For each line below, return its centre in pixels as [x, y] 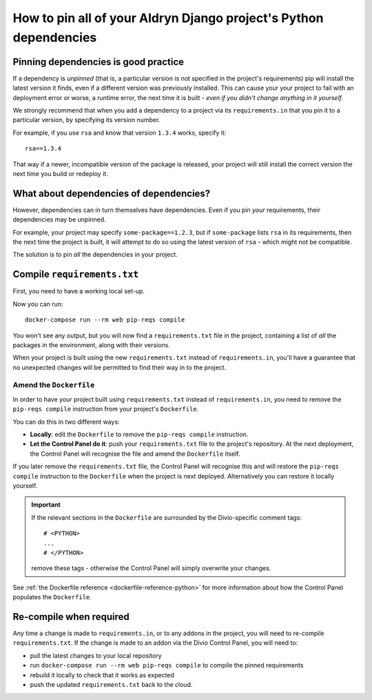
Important [46, 505]
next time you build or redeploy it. [60, 173]
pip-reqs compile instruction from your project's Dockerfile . [106, 409]
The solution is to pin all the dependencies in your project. [95, 255]
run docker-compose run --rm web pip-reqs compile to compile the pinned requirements [167, 665]
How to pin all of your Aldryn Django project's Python [168, 18]
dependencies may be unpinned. [59, 220]
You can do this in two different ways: [66, 422]
